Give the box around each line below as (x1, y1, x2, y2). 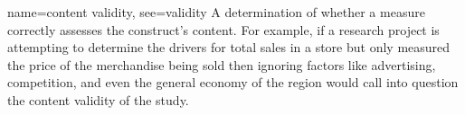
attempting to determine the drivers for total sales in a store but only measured (7, 38, 451, 57)
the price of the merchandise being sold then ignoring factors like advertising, (7, 55, 436, 74)
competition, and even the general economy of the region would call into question (7, 73, 459, 92)
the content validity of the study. (7, 90, 189, 109)
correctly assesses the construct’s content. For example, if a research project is (7, 20, 440, 39)
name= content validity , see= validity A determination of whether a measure (7, 3, 425, 21)
